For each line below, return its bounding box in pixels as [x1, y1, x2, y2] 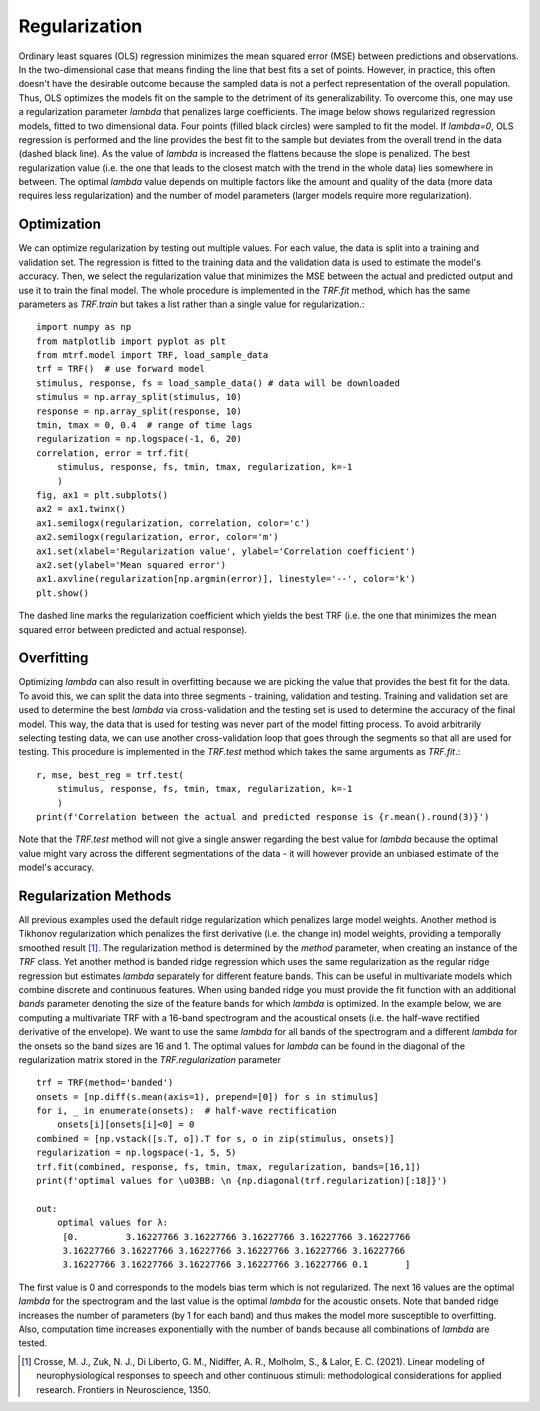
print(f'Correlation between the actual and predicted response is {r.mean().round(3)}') [36, 811, 490, 822]
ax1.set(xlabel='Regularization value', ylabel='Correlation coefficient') [36, 545, 416, 557]
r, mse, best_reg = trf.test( [36, 769, 185, 780]
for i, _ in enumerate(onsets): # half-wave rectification [36, 1105, 337, 1117]
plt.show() [36, 587, 90, 599]
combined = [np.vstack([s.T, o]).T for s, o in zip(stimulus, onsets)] [36, 1133, 395, 1144]
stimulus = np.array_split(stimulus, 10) [36, 391, 242, 403]
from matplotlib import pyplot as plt [36, 335, 227, 347]
